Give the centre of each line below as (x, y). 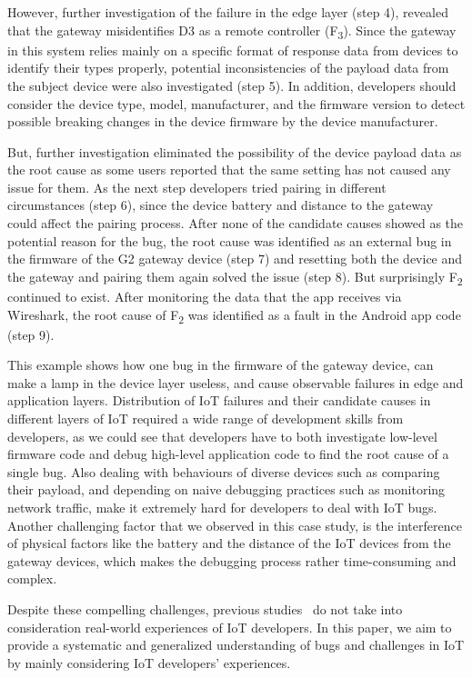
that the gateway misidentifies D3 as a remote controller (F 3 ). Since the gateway (232, 31)
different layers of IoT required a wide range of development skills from (206, 419)
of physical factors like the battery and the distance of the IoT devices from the (229, 543)
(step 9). (31, 334)
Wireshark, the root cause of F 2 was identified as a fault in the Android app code (234, 315)
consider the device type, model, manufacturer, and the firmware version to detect (236, 103)
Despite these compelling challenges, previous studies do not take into (205, 609)
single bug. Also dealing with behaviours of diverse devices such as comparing (224, 471)
